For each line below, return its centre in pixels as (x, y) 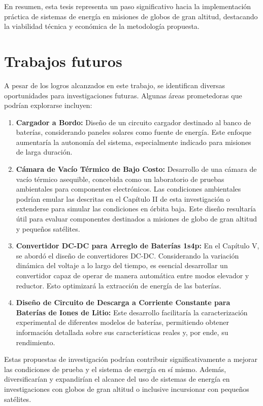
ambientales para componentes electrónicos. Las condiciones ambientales (128, 189)
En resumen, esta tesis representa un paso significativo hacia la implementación (128, 6)
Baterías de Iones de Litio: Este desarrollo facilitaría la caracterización (132, 312)
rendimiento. (36, 342)
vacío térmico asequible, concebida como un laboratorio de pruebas (120, 179)
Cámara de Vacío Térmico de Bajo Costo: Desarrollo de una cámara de (136, 169)
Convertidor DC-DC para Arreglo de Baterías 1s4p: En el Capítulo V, (138, 246)
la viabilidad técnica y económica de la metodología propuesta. (102, 26)
